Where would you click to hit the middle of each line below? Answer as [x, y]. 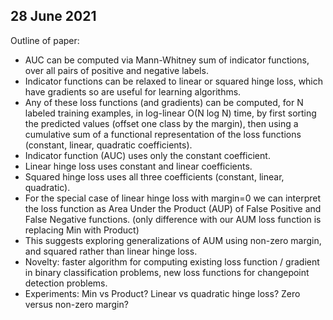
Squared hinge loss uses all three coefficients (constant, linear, [154, 176]
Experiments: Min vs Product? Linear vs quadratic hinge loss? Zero [162, 293]
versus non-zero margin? [76, 304]
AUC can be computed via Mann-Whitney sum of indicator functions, [167, 60]
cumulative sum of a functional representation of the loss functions [163, 134]
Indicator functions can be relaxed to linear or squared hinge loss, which [174, 81]
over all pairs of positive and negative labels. [116, 70]
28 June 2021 [53, 16]
